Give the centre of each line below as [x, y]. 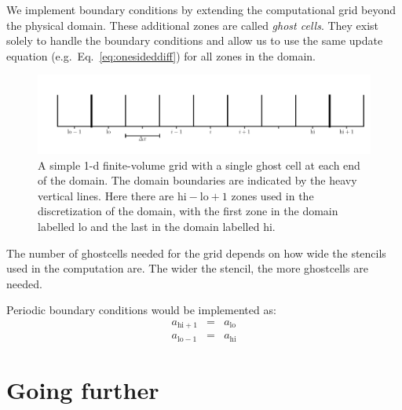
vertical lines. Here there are [106, 195]
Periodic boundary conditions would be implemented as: [141, 310]
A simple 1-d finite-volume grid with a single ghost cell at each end [199, 165]
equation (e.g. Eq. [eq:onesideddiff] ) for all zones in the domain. [161, 55]
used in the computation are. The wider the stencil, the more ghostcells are [187, 268]
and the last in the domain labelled [175, 226]
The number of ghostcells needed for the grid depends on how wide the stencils [196, 253]
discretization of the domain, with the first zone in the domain [188, 211]
